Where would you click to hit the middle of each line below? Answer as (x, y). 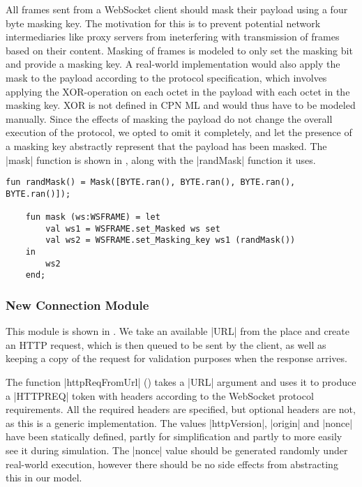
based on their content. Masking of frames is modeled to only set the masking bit (179, 50)
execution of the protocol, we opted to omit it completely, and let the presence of (179, 132)
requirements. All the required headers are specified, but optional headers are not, (181, 409)
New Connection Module (77, 305)
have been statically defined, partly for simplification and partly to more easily (174, 436)
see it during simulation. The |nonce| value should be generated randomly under (177, 450)
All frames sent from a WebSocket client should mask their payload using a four (177, 9)
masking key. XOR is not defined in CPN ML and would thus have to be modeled (181, 105)
